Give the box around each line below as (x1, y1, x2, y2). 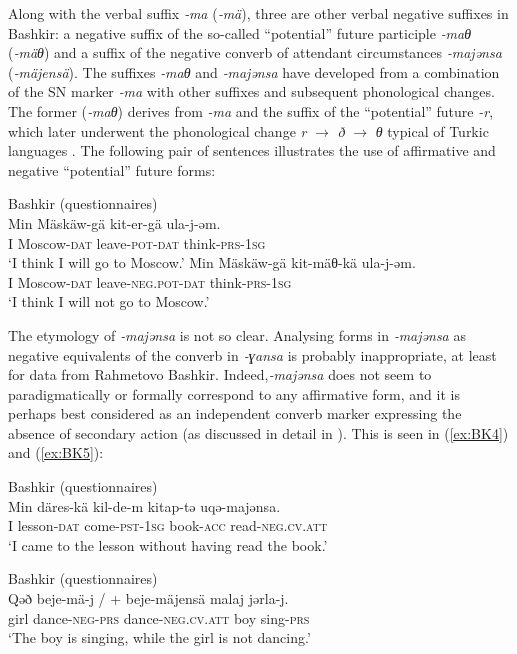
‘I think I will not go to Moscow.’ (8, 291, 210, 312)
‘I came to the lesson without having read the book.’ (8, 534, 328, 555)
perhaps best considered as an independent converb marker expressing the (8, 403, 462, 424)
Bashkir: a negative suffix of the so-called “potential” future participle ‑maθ (8, 22, 472, 43)
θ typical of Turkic (375, 120, 489, 141)
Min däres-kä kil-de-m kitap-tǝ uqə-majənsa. (8, 495, 281, 516)
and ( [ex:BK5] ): (8, 442, 104, 463)
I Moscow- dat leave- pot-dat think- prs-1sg (8, 232, 266, 253)
